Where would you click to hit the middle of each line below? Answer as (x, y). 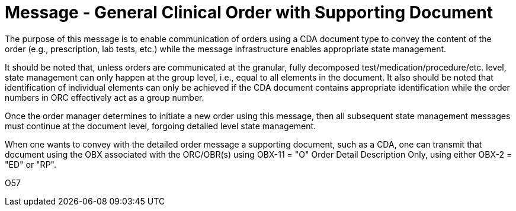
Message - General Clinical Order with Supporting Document (249, 12)
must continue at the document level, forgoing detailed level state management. (161, 126)
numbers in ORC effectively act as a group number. (105, 97)
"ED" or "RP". (31, 164)
